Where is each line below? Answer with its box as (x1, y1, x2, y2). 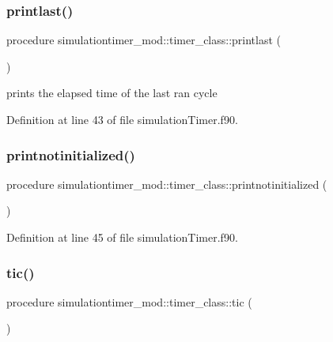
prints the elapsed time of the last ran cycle (6, 85, 218, 101)
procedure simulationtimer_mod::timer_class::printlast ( (6, 32, 282, 48)
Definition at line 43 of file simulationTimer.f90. (6, 111, 238, 127)
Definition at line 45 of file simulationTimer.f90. (6, 229, 238, 245)
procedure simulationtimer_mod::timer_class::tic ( (6, 293, 252, 310)
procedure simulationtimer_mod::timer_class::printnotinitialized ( (6, 175, 327, 192)
